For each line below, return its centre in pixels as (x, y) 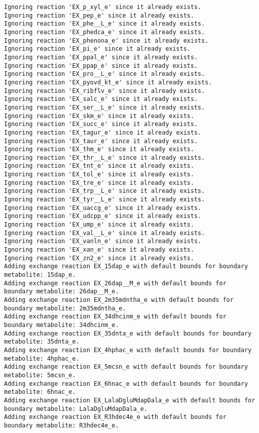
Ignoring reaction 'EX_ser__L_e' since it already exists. (104, 107)
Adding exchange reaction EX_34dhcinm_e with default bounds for (115, 317)
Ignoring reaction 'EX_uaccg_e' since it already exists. (103, 208)
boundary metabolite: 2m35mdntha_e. (65, 308)
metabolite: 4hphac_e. (42, 358)
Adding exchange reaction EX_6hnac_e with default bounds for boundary (126, 384)
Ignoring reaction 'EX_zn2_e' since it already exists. (99, 258)
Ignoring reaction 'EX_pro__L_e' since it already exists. (104, 74)
